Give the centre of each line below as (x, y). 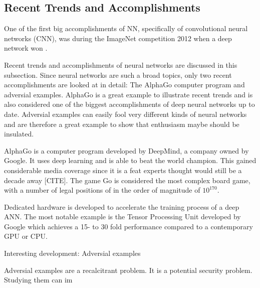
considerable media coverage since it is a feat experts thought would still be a (123, 170)
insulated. (19, 134)
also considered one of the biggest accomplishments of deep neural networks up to (129, 104)
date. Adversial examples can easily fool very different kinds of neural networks (125, 114)
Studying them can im (38, 280)
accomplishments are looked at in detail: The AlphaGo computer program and (124, 85)
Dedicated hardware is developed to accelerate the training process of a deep (122, 206)
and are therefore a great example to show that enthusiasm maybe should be (122, 124)
